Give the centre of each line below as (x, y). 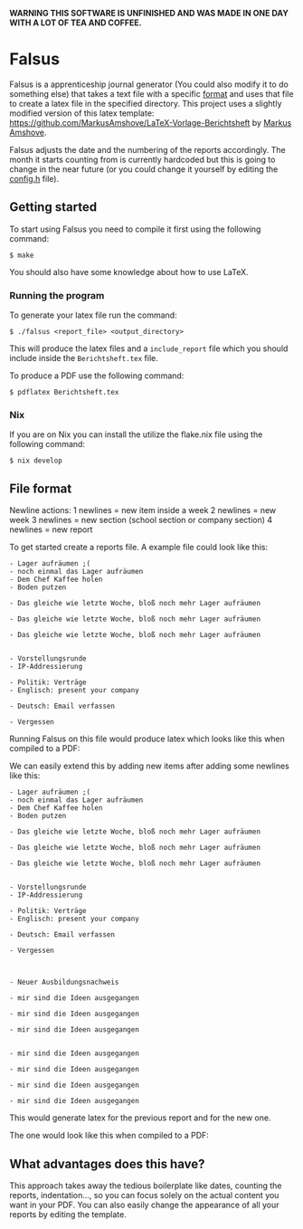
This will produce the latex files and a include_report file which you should (149, 348)
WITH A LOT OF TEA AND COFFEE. (76, 23)
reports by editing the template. (68, 1214)
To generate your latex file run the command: (94, 315)
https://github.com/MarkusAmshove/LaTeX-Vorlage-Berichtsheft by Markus (151, 122)
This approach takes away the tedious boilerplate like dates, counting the (146, 1186)
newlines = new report (51, 529)
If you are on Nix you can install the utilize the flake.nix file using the (136, 434)
